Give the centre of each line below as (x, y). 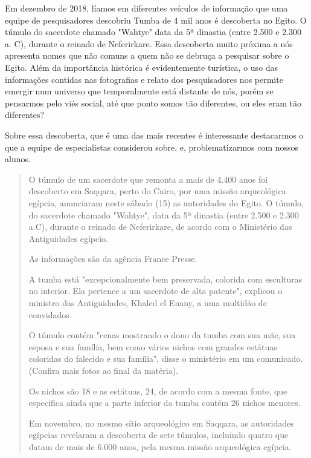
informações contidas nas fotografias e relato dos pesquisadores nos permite (144, 79)
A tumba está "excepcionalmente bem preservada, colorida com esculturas (165, 279)
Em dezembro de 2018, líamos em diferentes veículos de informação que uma (146, 8)
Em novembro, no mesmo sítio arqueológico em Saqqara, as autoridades (161, 423)
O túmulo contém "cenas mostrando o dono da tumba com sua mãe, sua (162, 335)
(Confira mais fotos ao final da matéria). (103, 371)
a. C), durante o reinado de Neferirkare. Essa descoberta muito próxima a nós (149, 43)
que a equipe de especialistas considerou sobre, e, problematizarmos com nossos (152, 147)
